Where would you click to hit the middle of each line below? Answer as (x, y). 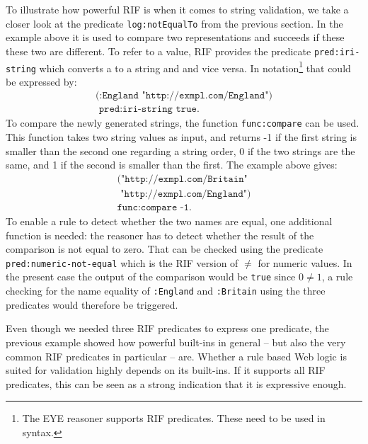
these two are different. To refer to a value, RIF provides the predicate (159, 51)
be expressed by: (41, 81)
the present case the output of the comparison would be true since (151, 277)
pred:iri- (337, 52)
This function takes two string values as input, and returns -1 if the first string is (181, 137)
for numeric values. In (305, 262)
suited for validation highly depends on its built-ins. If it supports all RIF (166, 370)
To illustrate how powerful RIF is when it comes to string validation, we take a (177, 9)
